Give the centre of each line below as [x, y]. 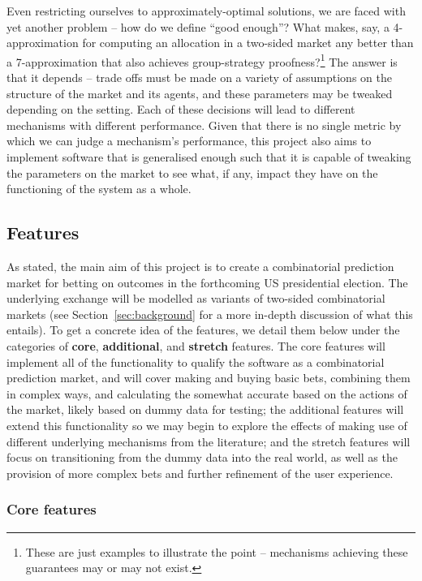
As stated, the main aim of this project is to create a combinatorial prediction [200, 266]
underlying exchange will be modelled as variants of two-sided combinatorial [196, 298]
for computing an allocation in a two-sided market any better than [248, 43]
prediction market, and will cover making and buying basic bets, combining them [209, 378]
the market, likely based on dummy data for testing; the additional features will [205, 409]
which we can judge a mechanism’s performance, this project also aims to [189, 141]
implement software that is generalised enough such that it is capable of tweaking [209, 157]
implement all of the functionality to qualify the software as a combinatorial [196, 362]
